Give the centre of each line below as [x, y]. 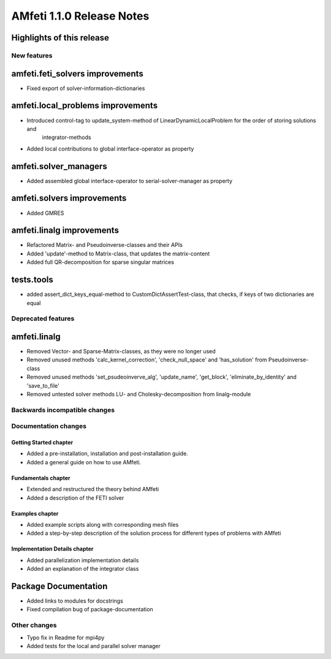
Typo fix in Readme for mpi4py [66, 638]
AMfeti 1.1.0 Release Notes [80, 16]
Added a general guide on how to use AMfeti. [84, 462]
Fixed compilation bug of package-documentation [90, 609]
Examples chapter [35, 513]
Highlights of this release [60, 38]
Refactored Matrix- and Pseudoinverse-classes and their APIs [105, 245]
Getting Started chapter [42, 442]
